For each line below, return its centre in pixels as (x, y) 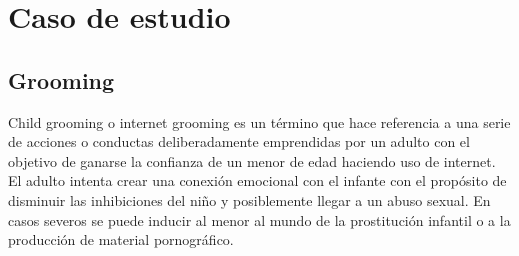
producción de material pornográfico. (121, 239)
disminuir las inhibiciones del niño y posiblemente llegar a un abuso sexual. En (249, 199)
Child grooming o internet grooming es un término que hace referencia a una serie (259, 121)
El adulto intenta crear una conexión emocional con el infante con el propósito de (257, 180)
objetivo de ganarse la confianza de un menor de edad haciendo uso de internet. (252, 160)
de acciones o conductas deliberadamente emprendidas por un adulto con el (239, 141)
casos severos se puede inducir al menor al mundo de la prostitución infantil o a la (259, 219)
